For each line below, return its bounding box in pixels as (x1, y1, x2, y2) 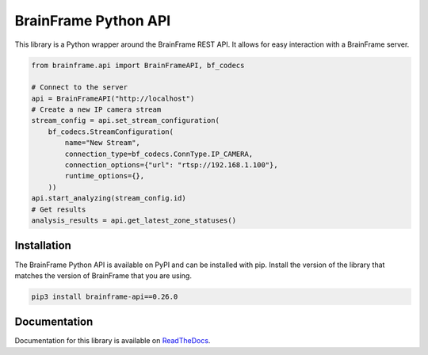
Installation (14, 239, 71, 253)
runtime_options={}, (64, 171, 145, 181)
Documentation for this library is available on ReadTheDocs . (14, 336, 211, 345)
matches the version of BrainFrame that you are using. (14, 270, 192, 281)
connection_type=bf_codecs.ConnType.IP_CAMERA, (64, 149, 254, 158)
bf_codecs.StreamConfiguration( (48, 127, 174, 136)
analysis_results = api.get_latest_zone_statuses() (31, 216, 237, 225)
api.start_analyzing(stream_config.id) (31, 194, 186, 203)
